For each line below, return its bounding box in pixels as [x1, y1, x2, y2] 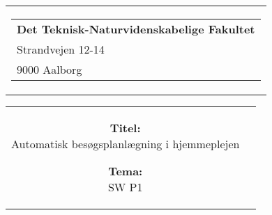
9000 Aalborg [17, 61, 82, 77]
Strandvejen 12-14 [17, 41, 105, 57]
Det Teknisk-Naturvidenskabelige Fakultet [17, 21, 255, 37]
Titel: [109, 120, 141, 136]
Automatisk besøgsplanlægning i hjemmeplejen [11, 136, 240, 152]
